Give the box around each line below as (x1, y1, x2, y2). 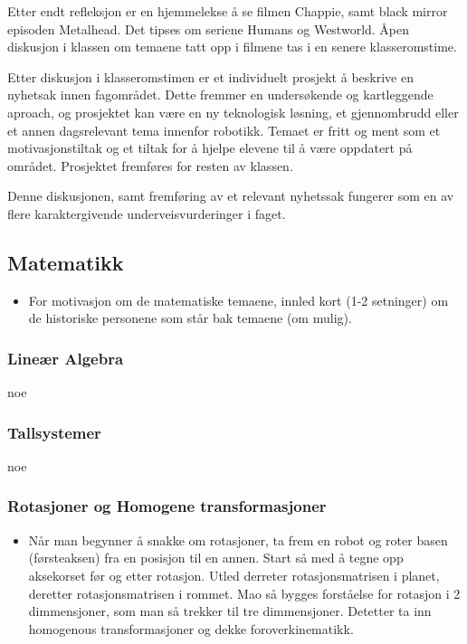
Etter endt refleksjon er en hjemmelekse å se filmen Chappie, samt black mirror (7, 2, 448, 20)
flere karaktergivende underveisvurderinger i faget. (7, 204, 286, 223)
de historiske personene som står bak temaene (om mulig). (28, 308, 352, 327)
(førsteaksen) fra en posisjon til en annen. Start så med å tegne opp (28, 548, 404, 567)
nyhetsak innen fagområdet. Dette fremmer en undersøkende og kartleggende (7, 85, 434, 104)
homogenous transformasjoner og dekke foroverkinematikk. (28, 619, 354, 638)
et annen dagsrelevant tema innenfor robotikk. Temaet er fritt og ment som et (7, 120, 441, 139)
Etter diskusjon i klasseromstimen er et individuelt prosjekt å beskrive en (7, 67, 414, 86)
